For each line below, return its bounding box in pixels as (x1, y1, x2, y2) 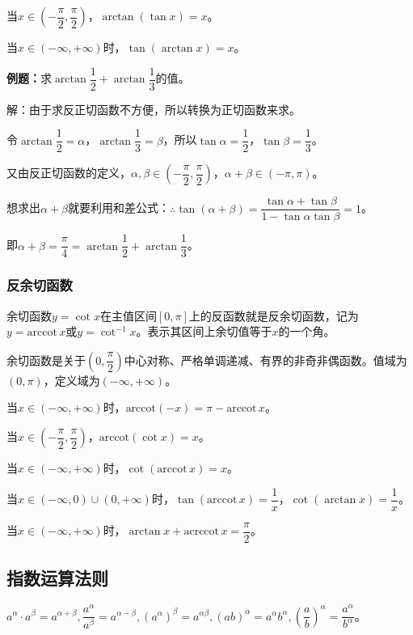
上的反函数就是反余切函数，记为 (188, 307, 359, 324)
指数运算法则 (6, 565, 108, 591)
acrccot (183, 526, 220, 538)
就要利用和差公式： (68, 199, 171, 216)
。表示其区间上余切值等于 (136, 323, 272, 340)
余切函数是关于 (6, 351, 86, 368)
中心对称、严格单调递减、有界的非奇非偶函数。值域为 (124, 351, 407, 368)
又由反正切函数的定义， (6, 164, 131, 181)
